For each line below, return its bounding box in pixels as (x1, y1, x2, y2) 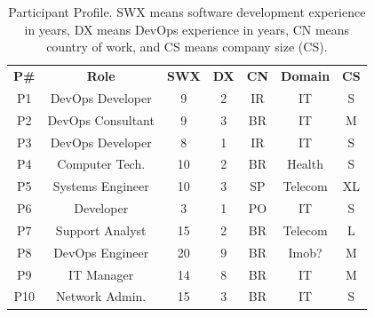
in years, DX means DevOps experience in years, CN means (24, 20, 350, 38)
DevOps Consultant (47, 110, 155, 129)
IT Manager (68, 265, 134, 283)
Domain (281, 67, 330, 85)
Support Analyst (55, 220, 147, 239)
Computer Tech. (57, 155, 146, 173)
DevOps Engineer (53, 242, 149, 261)
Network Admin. (56, 287, 147, 305)
